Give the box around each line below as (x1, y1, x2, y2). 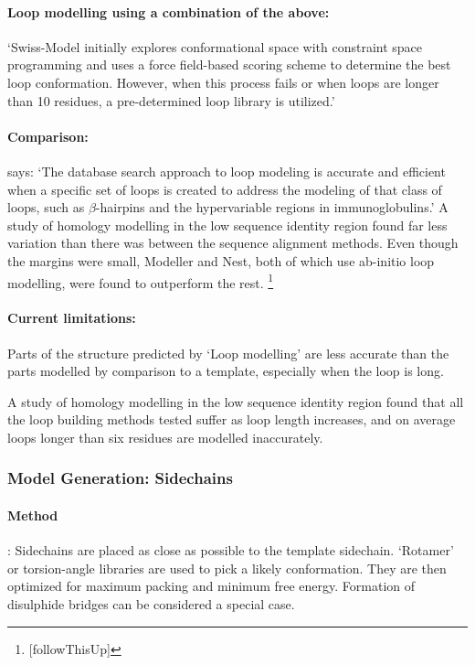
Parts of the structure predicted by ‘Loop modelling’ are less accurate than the (7, 343, 449, 362)
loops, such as (7, 198, 85, 217)
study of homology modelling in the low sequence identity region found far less (7, 215, 448, 234)
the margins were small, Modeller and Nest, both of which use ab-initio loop (7, 251, 435, 270)
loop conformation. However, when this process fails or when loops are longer (7, 72, 439, 91)
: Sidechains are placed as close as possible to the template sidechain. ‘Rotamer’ (7, 541, 454, 560)
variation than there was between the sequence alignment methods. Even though (7, 233, 459, 252)
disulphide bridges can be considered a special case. (7, 594, 295, 613)
